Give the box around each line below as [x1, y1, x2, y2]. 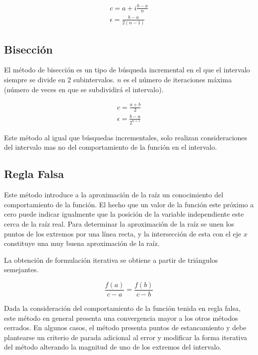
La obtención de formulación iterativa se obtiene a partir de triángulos [4, 254, 218, 265]
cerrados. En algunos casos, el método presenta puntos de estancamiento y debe [4, 322, 247, 333]
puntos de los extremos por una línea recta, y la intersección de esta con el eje [4, 228, 242, 238]
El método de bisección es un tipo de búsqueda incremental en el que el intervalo [4, 64, 250, 75]
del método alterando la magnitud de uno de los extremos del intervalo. [4, 342, 222, 352]
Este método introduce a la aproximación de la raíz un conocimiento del [4, 189, 223, 200]
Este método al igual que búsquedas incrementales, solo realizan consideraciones [4, 132, 248, 142]
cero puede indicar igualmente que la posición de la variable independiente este [4, 209, 244, 219]
